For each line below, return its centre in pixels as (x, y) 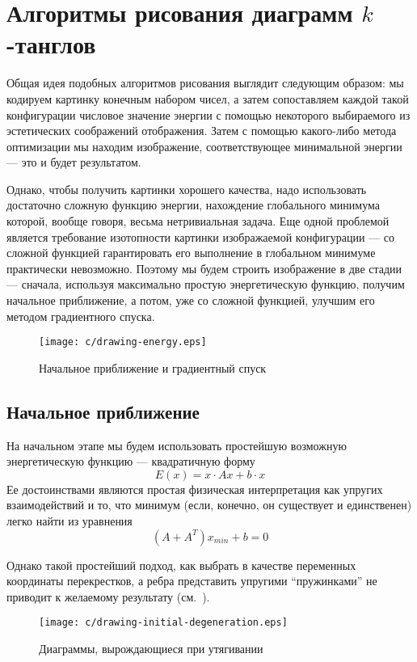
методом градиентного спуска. (81, 316)
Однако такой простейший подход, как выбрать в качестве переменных (181, 565)
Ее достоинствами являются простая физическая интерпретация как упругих (195, 489)
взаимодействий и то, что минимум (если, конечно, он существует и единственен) (209, 505)
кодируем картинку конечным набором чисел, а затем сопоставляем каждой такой (208, 98)
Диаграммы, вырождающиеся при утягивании (151, 649)
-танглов (51, 44)
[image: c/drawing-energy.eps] (123, 342)
